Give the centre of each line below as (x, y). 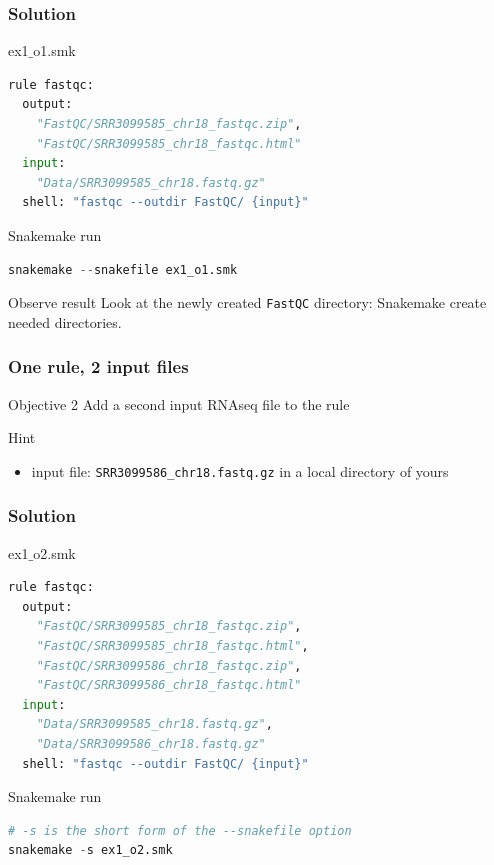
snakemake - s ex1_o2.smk (90, 850)
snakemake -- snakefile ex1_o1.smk (123, 269)
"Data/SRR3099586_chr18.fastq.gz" (151, 744)
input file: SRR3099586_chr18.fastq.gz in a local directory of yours (240, 470)
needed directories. (65, 321)
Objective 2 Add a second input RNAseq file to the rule (179, 403)
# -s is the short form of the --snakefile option (180, 830)
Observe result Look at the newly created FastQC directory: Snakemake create (247, 302)
